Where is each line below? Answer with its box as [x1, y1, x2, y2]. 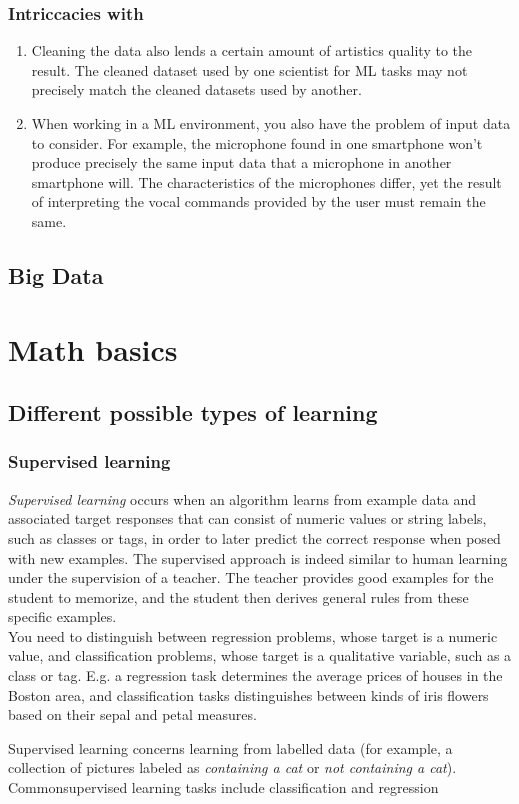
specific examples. [8, 606, 117, 627]
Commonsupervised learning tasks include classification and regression [8, 777, 439, 798]
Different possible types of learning [8, 397, 378, 428]
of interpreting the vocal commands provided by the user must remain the [31, 191, 486, 212]
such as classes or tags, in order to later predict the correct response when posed [8, 527, 501, 548]
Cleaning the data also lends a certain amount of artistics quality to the [31, 40, 473, 61]
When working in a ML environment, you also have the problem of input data [31, 113, 511, 133]
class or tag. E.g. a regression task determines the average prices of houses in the [8, 665, 503, 686]
